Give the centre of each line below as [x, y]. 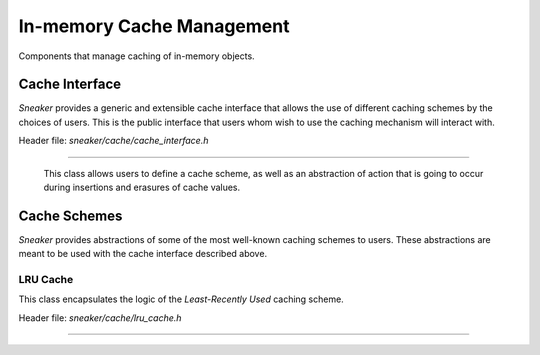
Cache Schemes [70, 215]
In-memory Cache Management [154, 26]
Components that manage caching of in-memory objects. [136, 56]
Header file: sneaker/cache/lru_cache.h [100, 317]
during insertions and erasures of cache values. [142, 187]
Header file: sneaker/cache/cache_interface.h [113, 141]
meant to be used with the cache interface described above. [143, 254]
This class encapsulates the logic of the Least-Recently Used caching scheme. [181, 299]
